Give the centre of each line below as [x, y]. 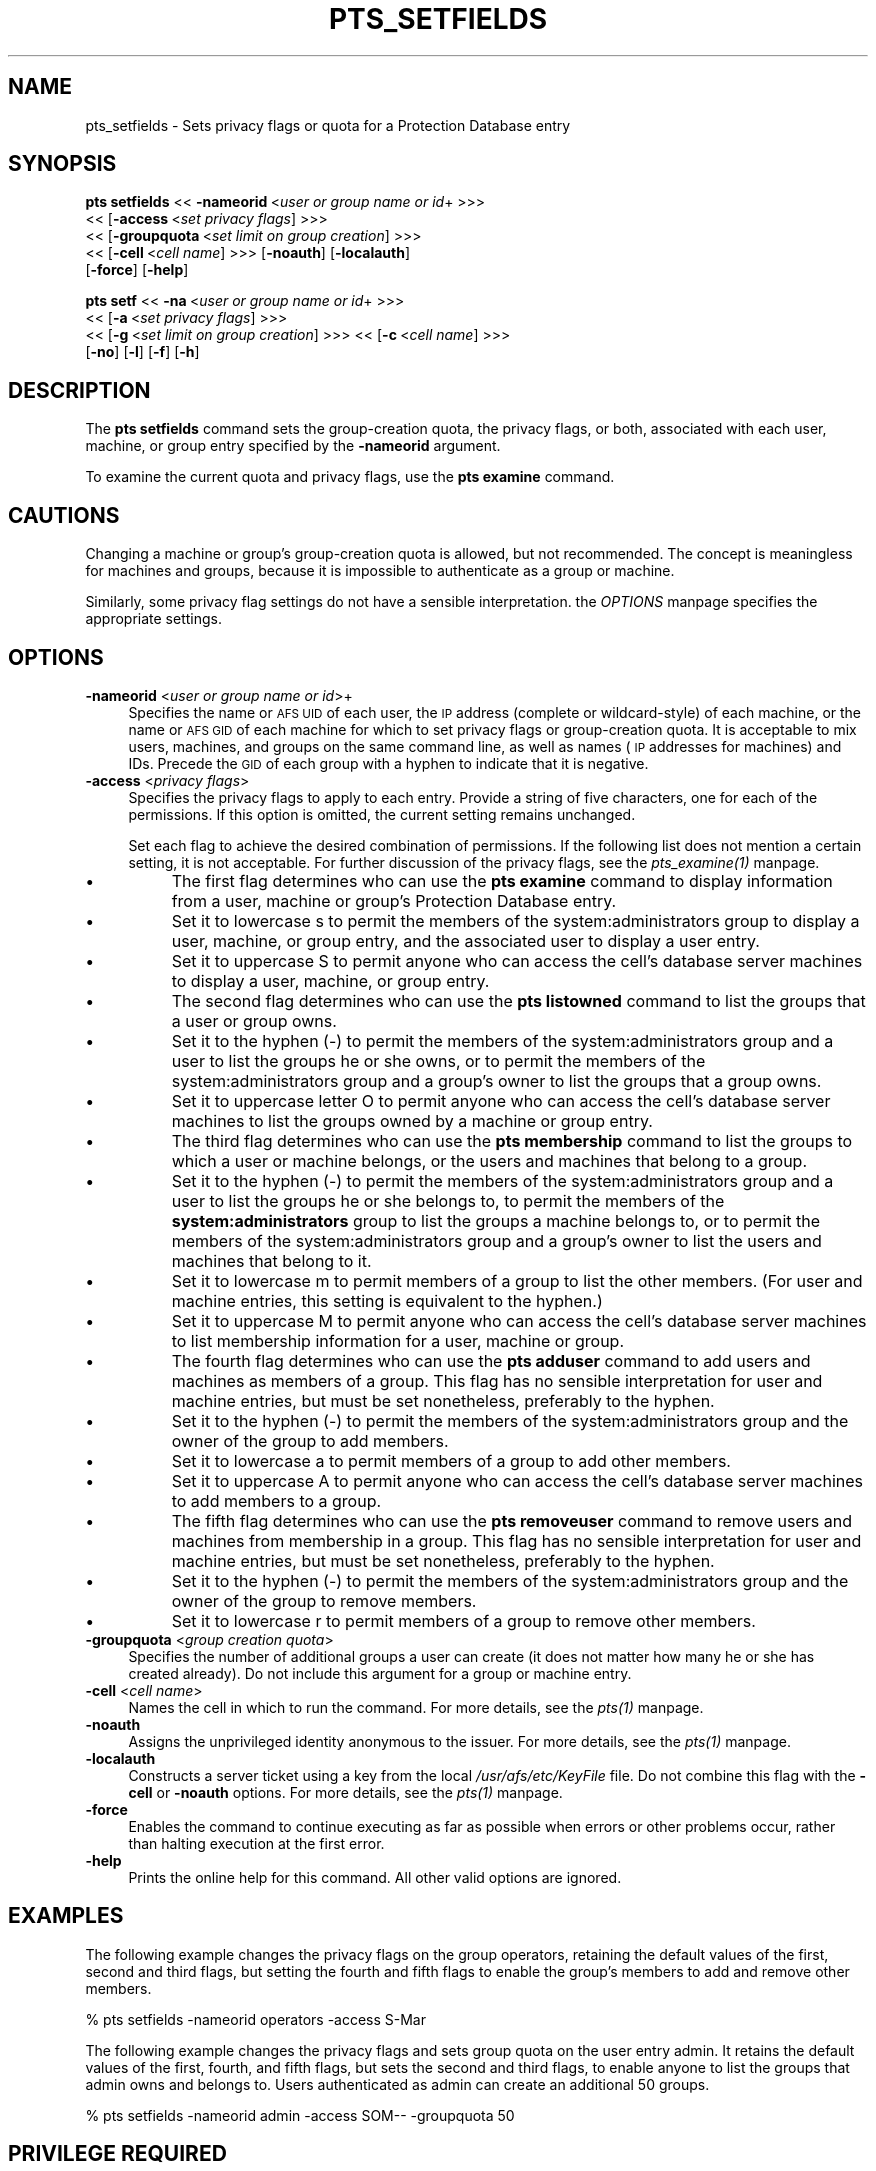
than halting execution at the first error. [256, 1843]
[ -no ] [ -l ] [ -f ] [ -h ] [142, 352]
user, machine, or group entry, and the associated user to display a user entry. [465, 940]
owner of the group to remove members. [324, 1600]
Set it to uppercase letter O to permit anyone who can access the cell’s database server [501, 1100]
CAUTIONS [64, 515]
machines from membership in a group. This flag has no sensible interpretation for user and [516, 1540]
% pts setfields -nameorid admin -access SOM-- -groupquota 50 [300, 2115]
